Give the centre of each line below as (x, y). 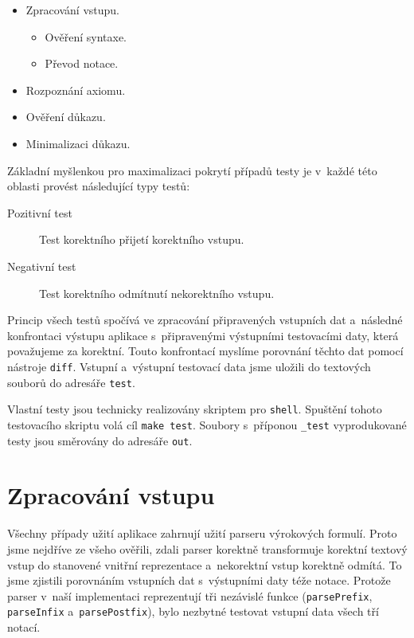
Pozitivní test (40, 212)
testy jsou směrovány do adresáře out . (100, 440)
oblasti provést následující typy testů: (99, 186)
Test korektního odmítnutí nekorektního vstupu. (157, 293)
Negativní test (42, 266)
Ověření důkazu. (66, 117)
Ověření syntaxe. (86, 36)
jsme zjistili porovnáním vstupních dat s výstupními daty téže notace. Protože (199, 580)
